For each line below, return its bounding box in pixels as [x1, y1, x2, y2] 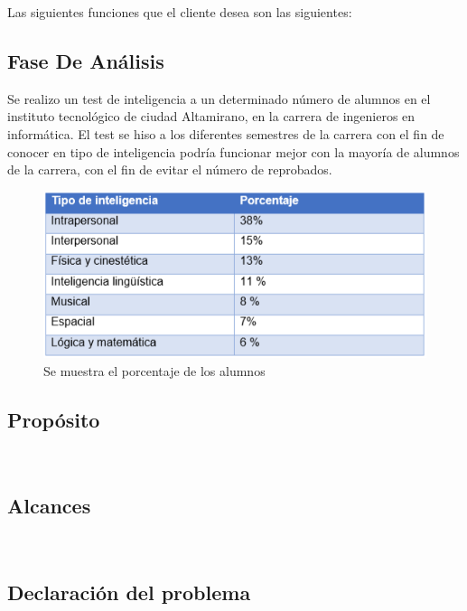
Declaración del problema [7, 578, 251, 606]
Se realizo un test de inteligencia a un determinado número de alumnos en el [7, 89, 431, 108]
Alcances [7, 492, 91, 520]
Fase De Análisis [7, 46, 164, 74]
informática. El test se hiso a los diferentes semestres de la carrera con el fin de [7, 124, 444, 143]
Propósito [7, 405, 100, 433]
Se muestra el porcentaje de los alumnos [43, 361, 266, 380]
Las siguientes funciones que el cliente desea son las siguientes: [7, 3, 352, 21]
